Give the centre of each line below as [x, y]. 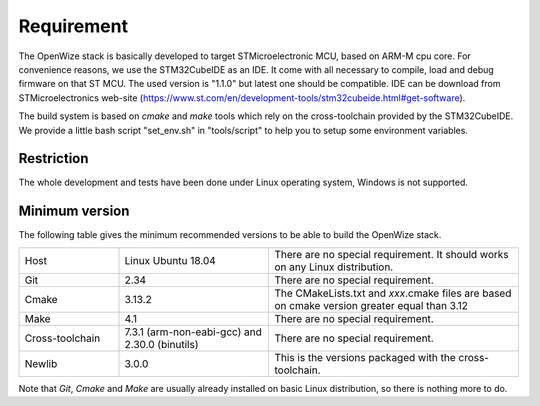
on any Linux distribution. [334, 267]
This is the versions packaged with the [365, 357]
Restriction [53, 158]
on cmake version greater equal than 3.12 [371, 305]
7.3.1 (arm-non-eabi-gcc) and [193, 332]
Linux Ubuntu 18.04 [170, 260]
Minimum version [74, 211]
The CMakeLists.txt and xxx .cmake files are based [393, 293]
